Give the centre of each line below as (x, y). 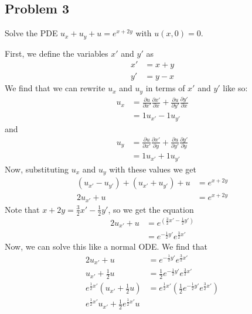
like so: (235, 88)
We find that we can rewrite (55, 88)
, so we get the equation (151, 209)
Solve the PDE (31, 33)
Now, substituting (37, 169)
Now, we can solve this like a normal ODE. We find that (106, 246)
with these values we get (153, 169)
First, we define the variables (57, 53)
